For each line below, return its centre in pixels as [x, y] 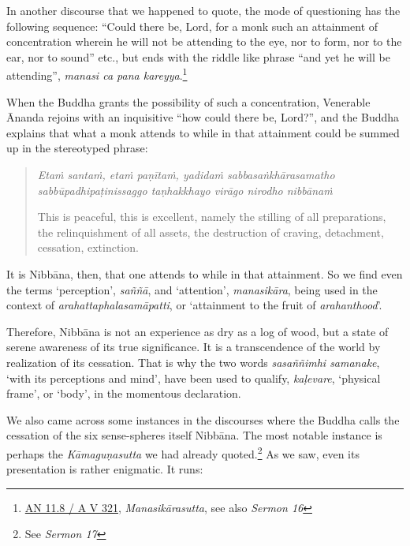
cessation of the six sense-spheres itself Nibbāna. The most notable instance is [194, 435]
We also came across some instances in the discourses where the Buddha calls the [203, 419]
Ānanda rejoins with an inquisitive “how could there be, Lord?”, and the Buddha [203, 117]
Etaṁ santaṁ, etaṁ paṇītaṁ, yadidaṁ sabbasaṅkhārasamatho [186, 174]
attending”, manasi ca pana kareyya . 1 [97, 74]
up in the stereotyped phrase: [77, 148]
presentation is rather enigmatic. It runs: [105, 469]
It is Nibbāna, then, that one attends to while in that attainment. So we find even [205, 273]
